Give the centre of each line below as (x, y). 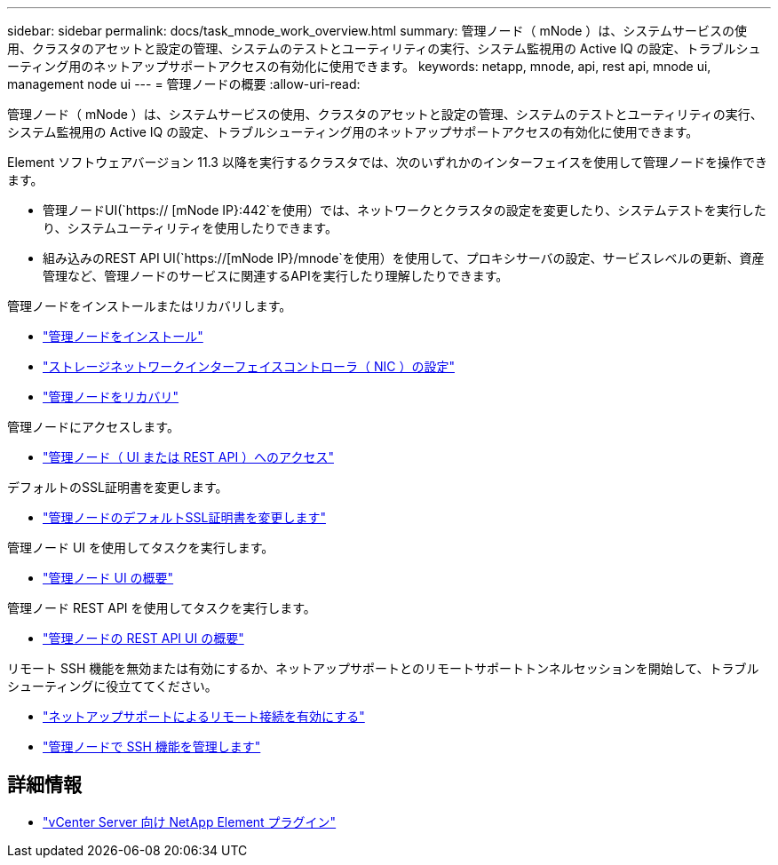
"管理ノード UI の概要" (108, 578)
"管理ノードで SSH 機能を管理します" (152, 746)
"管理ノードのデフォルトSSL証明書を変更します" (184, 517)
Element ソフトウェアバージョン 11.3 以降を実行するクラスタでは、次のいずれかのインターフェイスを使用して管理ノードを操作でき (387, 162)
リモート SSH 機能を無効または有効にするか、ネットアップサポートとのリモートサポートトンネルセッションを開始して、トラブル (383, 668)
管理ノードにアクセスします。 (93, 427)
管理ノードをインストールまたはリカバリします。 (150, 306)
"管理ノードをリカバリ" (111, 397)
